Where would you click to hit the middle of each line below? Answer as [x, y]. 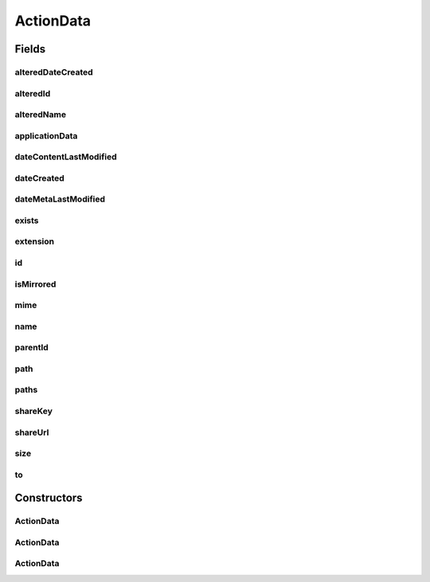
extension [35, 241]
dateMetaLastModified [60, 199]
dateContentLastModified [66, 157]
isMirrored [35, 284]
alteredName [41, 115]
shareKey [34, 411]
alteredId [33, 93]
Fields [30, 49]
